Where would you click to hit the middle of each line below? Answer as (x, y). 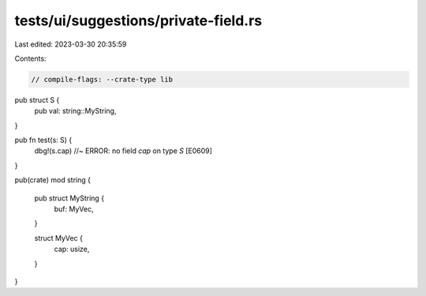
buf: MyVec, (74, 209)
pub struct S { (37, 99)
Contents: (30, 58)
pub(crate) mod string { (52, 180)
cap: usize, (72, 249)
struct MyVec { (58, 238)
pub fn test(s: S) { (43, 140)
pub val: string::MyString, (75, 111)
